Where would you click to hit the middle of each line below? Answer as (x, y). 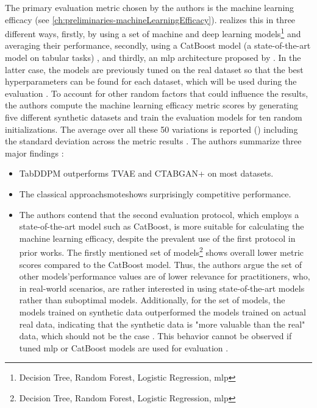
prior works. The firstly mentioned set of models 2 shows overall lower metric (161, 251)
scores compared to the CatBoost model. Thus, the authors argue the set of (160, 264)
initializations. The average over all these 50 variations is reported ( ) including (151, 129)
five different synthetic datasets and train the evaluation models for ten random (154, 117)
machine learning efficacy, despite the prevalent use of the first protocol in (157, 238)
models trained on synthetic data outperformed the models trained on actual (162, 311)
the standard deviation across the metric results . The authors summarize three (153, 141)
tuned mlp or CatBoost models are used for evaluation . (124, 347)
